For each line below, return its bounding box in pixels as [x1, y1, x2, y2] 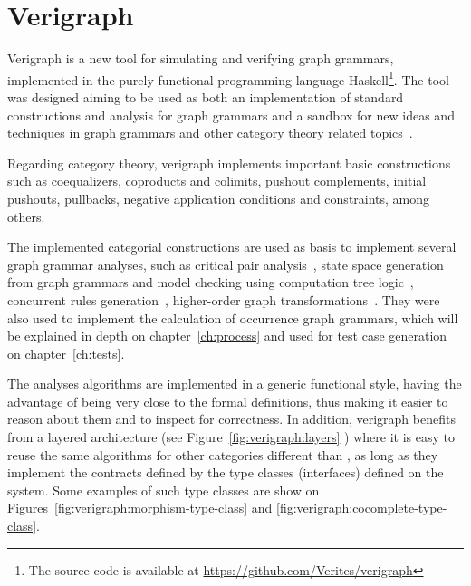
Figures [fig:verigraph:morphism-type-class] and [7, 498, 273, 517]
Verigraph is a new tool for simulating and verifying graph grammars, [7, 49, 394, 68]
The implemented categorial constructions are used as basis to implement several [7, 237, 457, 256]
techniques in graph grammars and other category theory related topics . [7, 123, 413, 142]
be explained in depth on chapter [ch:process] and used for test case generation [7, 326, 447, 345]
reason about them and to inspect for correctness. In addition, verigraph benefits [7, 409, 456, 428]
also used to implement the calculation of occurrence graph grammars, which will [7, 308, 458, 327]
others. [7, 207, 45, 226]
